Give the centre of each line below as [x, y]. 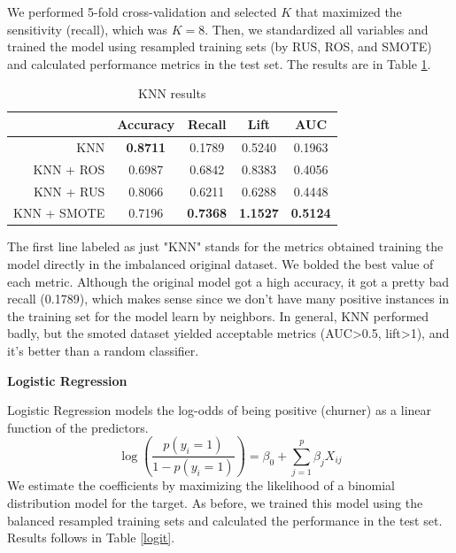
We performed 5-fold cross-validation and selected [142, 12]
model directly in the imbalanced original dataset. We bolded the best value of [220, 264]
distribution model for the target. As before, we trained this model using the [215, 502]
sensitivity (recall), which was [88, 29]
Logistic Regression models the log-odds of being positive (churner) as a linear [220, 410]
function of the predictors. [78, 427]
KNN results [172, 93]
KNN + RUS [69, 191]
